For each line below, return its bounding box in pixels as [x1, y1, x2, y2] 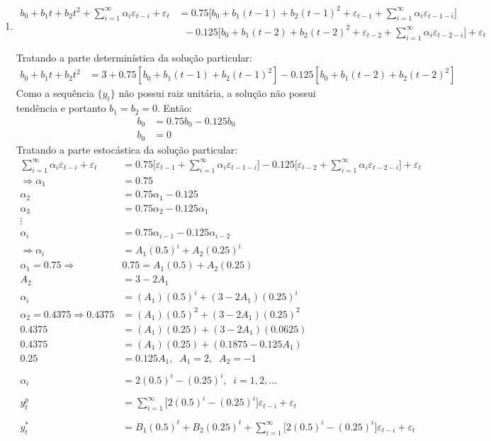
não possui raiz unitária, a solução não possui [118, 86, 316, 101]
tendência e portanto [16, 101, 106, 115]
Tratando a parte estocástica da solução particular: [16, 142, 238, 156]
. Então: [157, 101, 192, 115]
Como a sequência [16, 86, 94, 101]
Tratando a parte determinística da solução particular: [16, 50, 252, 64]
